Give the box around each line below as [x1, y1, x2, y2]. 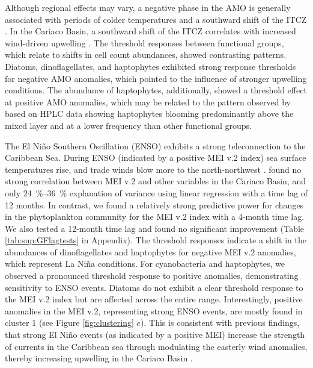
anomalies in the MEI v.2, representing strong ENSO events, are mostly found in [5, 304, 303, 317]
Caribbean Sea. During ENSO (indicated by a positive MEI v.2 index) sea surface [5, 151, 306, 164]
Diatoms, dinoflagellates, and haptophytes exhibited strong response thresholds [5, 60, 296, 72]
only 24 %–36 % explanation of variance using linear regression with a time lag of [5, 186, 308, 199]
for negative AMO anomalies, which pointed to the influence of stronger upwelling [5, 72, 307, 84]
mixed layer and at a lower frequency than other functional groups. [5, 119, 252, 131]
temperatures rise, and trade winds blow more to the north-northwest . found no [5, 163, 302, 175]
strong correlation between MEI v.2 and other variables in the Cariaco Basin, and [5, 175, 306, 187]
